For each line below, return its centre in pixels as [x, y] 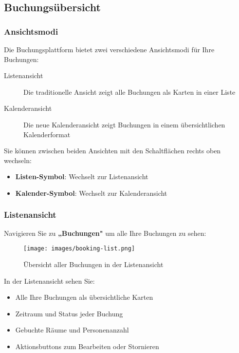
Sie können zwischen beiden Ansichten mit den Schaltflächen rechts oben [112, 151]
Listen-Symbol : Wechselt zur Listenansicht [82, 176]
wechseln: [18, 160]
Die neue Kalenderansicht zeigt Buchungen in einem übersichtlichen [124, 124]
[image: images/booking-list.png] [79, 249]
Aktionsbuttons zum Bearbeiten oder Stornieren [87, 346]
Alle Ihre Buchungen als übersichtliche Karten [84, 297]
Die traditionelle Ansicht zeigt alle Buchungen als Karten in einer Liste [129, 92]
